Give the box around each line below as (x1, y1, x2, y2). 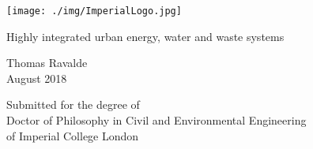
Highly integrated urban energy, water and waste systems (6, 28, 285, 44)
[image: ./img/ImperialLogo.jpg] (6, 6, 182, 17)
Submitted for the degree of (6, 96, 140, 113)
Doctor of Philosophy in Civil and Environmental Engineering (6, 112, 307, 129)
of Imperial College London (6, 127, 139, 143)
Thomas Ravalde (6, 54, 88, 71)
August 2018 (6, 69, 67, 86)
